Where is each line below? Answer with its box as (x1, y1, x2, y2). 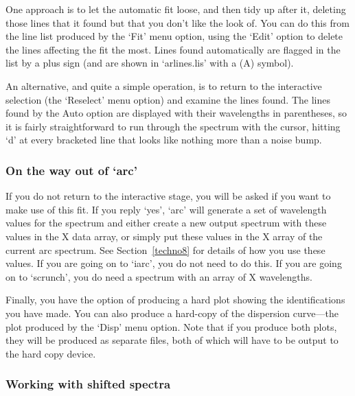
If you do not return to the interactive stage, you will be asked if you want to (5, 189, 331, 203)
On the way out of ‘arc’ (5, 161, 137, 178)
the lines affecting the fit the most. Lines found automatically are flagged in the (5, 42, 341, 56)
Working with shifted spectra (5, 375, 171, 393)
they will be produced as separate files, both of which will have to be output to (5, 333, 339, 347)
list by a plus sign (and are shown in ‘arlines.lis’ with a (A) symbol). (5, 56, 294, 70)
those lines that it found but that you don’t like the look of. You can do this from (5, 15, 350, 30)
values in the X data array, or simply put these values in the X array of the (5, 229, 323, 243)
